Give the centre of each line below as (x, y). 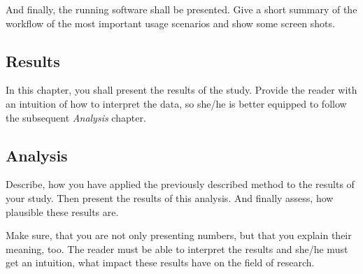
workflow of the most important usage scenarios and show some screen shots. (170, 23)
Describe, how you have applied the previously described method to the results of (180, 184)
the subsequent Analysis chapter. (76, 117)
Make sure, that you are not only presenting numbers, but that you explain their (179, 235)
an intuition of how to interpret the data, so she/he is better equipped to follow (176, 103)
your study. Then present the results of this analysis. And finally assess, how (170, 197)
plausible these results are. (62, 211)
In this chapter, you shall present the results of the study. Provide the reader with (181, 90)
